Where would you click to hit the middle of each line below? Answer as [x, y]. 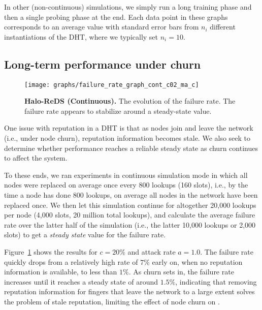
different [223, 27]
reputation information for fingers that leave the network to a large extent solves [129, 291]
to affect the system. [36, 158]
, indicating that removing [216, 281]
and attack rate [152, 251]
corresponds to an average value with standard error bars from [102, 27]
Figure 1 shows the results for [51, 251]
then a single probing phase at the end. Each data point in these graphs [116, 17]
